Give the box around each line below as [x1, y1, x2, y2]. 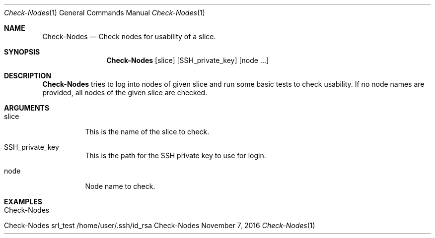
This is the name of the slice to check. [85, 127, 210, 136]
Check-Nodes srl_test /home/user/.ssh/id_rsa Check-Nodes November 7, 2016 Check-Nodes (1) [4, 221, 315, 230]
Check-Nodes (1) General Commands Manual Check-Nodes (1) [4, 8, 205, 17]
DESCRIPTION [4, 71, 52, 80]
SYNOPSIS [4, 48, 40, 56]
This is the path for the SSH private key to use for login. [85, 151, 266, 160]
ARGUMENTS [4, 104, 50, 112]
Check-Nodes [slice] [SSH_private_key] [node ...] [106, 56, 269, 64]
